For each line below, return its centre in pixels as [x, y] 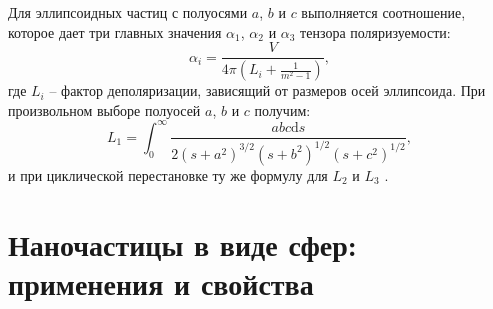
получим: [282, 109]
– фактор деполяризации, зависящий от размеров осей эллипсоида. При [267, 90]
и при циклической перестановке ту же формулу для [168, 174]
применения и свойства [161, 282]
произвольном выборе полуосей [104, 109]
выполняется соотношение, [383, 12]
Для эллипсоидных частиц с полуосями [128, 12]
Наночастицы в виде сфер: [182, 243]
